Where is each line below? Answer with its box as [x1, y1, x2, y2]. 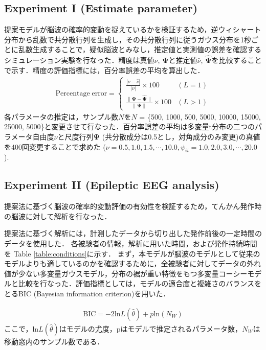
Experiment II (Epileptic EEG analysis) [4, 177, 219, 193]
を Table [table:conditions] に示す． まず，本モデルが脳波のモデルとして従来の [4, 248, 260, 259]
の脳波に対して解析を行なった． [4, 211, 112, 221]
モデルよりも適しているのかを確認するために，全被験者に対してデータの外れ [4, 258, 261, 269]
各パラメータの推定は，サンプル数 [4, 111, 119, 122]
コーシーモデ [218, 268, 262, 278]
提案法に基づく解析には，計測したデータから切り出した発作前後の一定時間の [4, 228, 262, 239]
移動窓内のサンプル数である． [4, 336, 104, 346]
